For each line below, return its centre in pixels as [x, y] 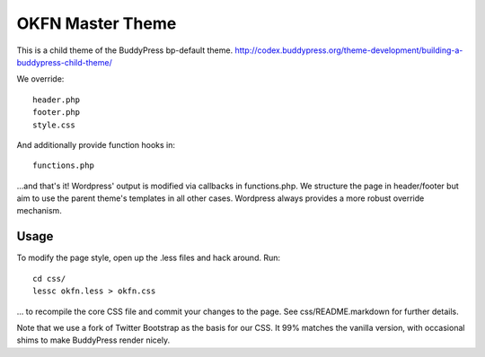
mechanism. [39, 211]
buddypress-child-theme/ [64, 62]
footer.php [57, 113]
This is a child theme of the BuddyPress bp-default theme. [125, 50]
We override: [40, 79]
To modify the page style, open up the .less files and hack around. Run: [149, 258]
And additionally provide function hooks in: [96, 144]
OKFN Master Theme [97, 23]
